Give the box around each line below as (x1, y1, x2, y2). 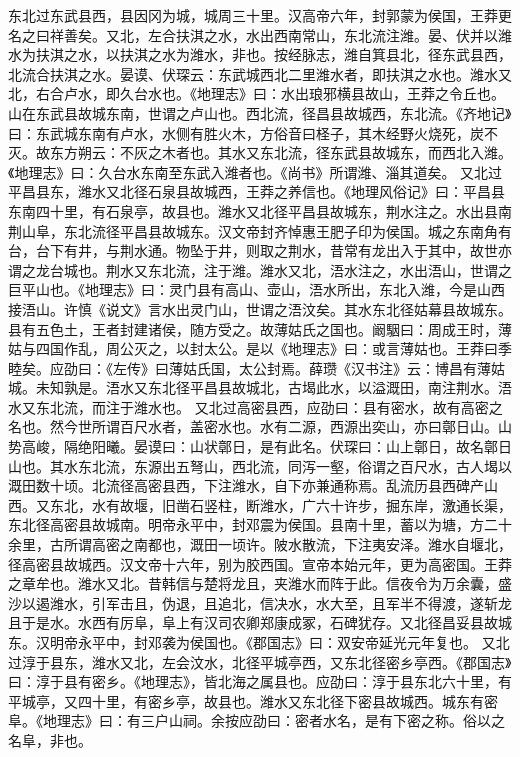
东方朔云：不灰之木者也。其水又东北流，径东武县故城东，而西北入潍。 (49, 142, 512, 163)
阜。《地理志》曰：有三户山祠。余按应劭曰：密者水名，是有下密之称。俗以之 (8, 710, 505, 731)
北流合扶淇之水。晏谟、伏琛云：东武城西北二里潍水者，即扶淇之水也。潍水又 (8, 63, 512, 84)
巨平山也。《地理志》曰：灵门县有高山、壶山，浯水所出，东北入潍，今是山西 (8, 279, 505, 300)
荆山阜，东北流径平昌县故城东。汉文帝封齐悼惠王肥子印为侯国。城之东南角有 (8, 220, 512, 241)
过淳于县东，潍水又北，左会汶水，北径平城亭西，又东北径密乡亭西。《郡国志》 (8, 651, 512, 672)
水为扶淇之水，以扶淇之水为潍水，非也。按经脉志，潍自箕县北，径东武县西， (8, 44, 512, 65)
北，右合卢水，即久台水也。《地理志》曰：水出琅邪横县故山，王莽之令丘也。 (8, 83, 505, 104)
